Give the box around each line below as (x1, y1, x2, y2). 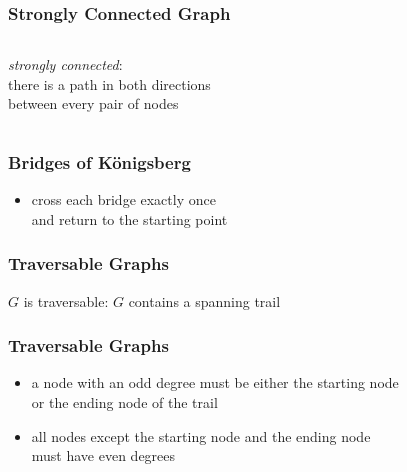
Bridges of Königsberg (8, 149, 191, 174)
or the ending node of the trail (31, 392, 218, 413)
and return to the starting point (31, 208, 228, 229)
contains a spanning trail (128, 290, 281, 311)
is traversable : (23, 290, 109, 311)
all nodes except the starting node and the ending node (31, 425, 371, 446)
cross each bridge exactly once (31, 189, 216, 210)
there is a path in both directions (8, 73, 211, 94)
